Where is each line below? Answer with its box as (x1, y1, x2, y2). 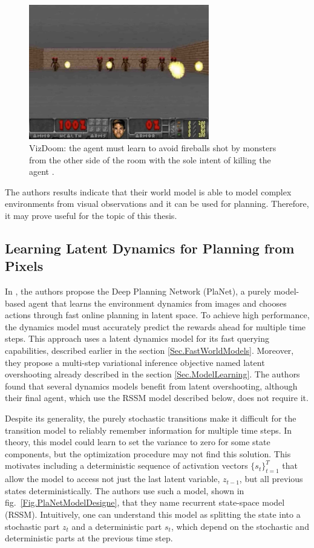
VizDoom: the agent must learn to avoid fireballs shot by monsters (29, 141, 276, 154)
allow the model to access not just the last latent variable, (5, 472, 220, 485)
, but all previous (239, 472, 303, 485)
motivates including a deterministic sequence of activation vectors (5, 459, 248, 472)
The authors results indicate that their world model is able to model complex (5, 185, 292, 198)
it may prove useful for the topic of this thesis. (5, 209, 177, 221)
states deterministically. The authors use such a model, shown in (5, 484, 244, 497)
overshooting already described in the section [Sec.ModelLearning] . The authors (5, 368, 300, 380)
